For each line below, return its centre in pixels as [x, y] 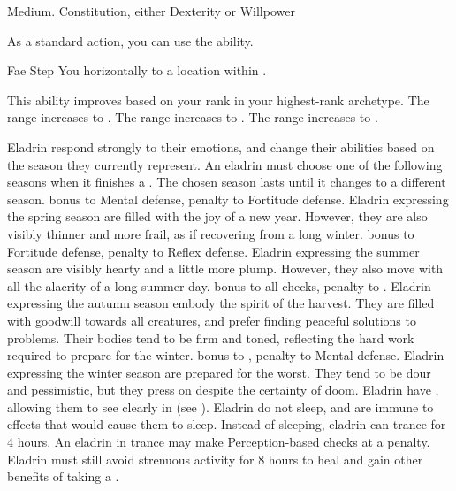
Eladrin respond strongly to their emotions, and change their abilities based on [221, 146]
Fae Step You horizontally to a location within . [137, 70]
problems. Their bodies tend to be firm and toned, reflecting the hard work [211, 338]
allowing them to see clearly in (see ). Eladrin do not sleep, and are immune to [220, 407]
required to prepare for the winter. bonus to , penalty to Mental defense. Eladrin [226, 355]
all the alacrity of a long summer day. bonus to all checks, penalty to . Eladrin [219, 285]
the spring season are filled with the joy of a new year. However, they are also [217, 216]
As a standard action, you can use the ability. [130, 40]
